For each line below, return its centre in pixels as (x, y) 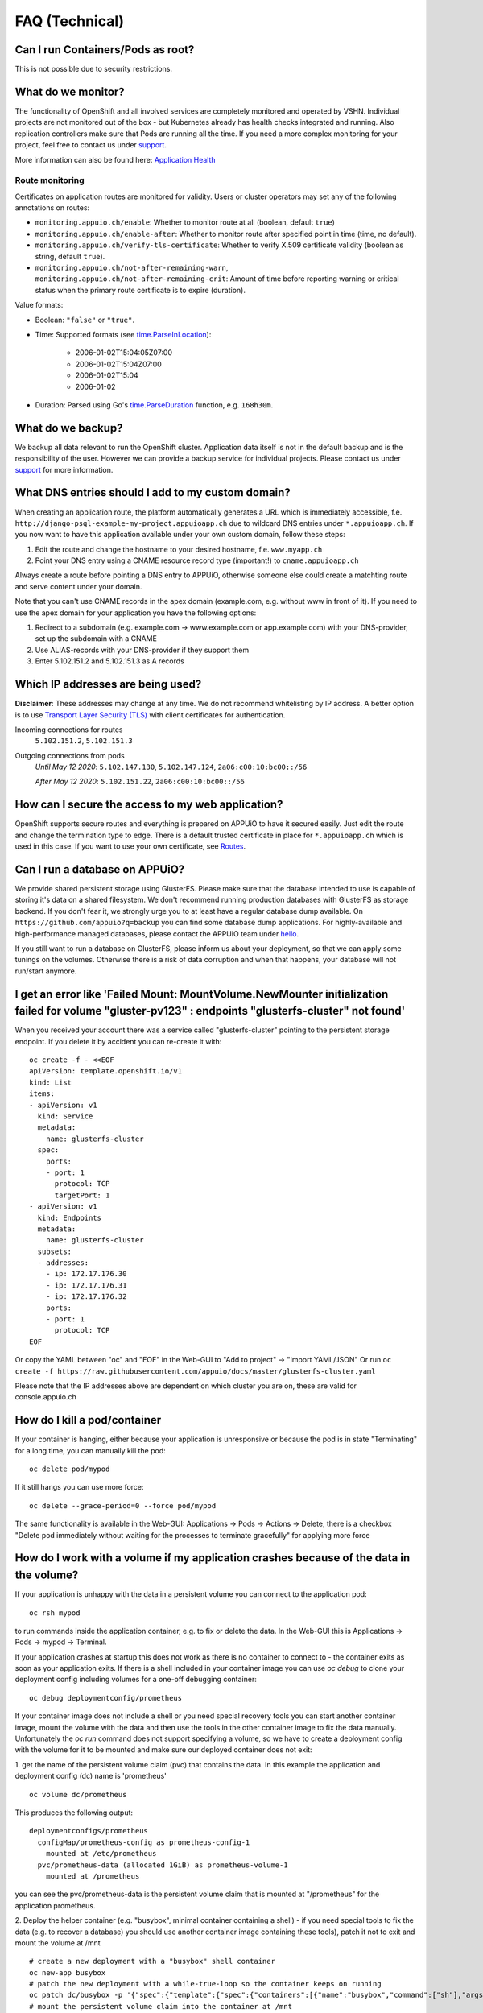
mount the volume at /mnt (58, 1943)
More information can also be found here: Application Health (116, 159)
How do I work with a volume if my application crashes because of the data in (213, 1558)
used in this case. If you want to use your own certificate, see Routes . (130, 846)
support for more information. (64, 469)
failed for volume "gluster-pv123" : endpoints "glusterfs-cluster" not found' (210, 1011)
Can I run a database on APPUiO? (100, 869)
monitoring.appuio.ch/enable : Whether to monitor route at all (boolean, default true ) (185, 222)
